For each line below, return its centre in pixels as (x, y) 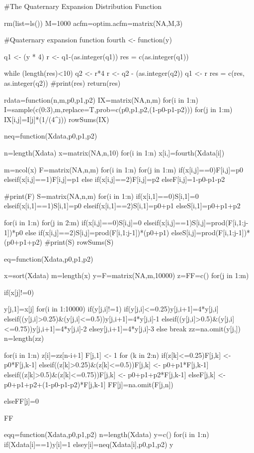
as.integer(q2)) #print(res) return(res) (62, 82)
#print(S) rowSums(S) (79, 242)
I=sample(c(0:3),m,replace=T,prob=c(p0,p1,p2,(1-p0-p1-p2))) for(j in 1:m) (118, 109)
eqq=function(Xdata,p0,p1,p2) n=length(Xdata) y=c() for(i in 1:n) (107, 434)
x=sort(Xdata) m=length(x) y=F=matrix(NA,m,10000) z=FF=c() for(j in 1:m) (127, 275)
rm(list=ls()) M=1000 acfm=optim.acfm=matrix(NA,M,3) (93, 23)
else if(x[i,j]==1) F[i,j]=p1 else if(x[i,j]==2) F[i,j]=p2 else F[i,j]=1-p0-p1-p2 (115, 179)
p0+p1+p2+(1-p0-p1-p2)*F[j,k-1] (55, 384)
